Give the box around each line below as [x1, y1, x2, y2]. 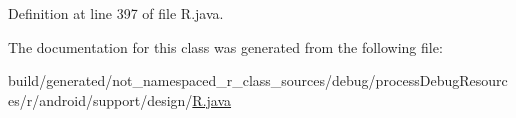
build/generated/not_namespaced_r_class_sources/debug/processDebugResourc [8, 70, 508, 91]
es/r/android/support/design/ [8, 89, 193, 110]
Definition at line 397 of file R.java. [8, 3, 224, 23]
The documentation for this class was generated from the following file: [8, 36, 443, 57]
